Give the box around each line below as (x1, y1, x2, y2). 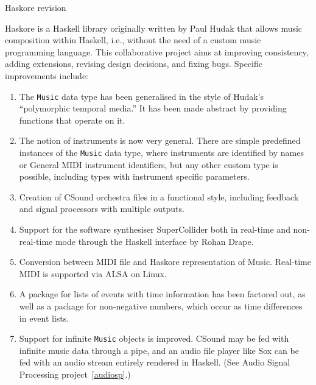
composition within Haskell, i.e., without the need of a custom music (5, 34, 261, 46)
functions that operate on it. (19, 113, 125, 126)
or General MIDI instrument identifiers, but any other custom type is (19, 158, 278, 171)
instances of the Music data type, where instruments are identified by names (19, 146, 304, 158)
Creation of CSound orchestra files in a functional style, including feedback (19, 190, 299, 203)
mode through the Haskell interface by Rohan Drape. (55, 235, 254, 247)
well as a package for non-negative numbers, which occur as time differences (19, 300, 303, 312)
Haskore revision (5, 1, 66, 13)
